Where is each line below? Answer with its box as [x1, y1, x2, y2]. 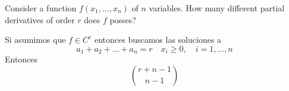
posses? [109, 13, 136, 26]
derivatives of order [5, 13, 75, 26]
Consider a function [5, 2, 77, 14]
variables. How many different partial [149, 2, 285, 14]
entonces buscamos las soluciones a [94, 33, 222, 46]
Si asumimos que [5, 33, 66, 46]
